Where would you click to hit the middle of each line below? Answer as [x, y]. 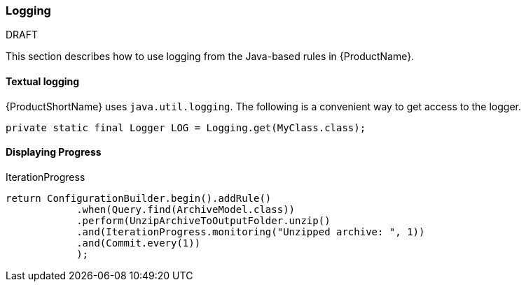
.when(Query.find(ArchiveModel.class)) [186, 209]
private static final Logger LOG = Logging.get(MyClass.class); [186, 127]
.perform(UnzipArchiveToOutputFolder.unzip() [203, 220]
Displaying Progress [54, 152]
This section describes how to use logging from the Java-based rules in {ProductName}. [210, 57]
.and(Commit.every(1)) [139, 243]
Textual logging [43, 81]
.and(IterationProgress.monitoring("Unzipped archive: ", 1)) [251, 231]
